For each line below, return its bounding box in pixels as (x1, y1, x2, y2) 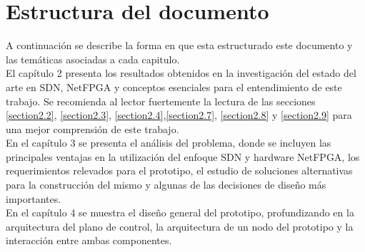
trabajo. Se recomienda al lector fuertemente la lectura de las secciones (6, 93, 316, 108)
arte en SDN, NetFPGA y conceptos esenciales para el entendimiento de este (6, 79, 342, 94)
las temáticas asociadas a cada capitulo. (6, 51, 180, 66)
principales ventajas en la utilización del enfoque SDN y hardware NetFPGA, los (6, 149, 360, 164)
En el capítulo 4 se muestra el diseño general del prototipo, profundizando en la (6, 205, 354, 220)
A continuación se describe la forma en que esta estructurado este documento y (6, 38, 353, 53)
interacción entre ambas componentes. (6, 233, 172, 248)
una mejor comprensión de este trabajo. (6, 121, 179, 136)
